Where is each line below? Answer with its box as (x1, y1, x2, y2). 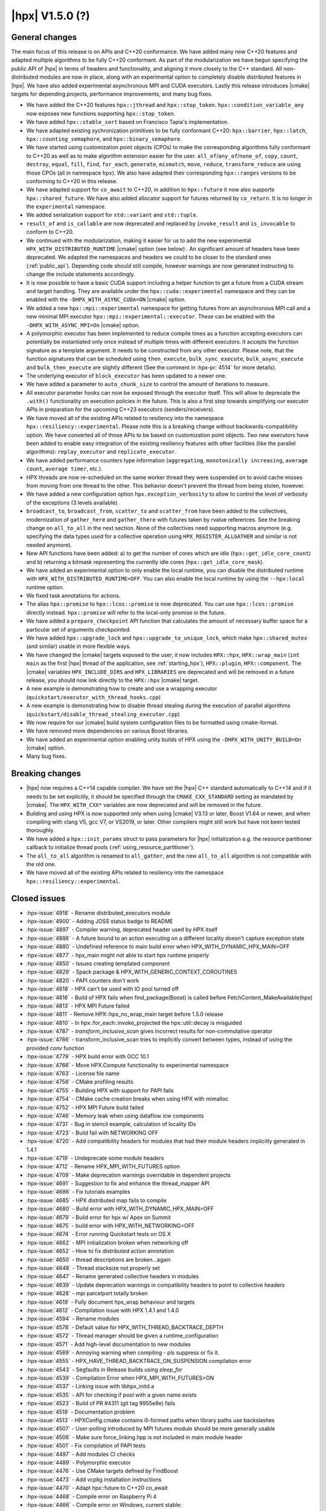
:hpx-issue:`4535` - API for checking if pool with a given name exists (26, 1391, 197, 1399)
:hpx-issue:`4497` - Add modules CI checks (26, 1451, 135, 1458)
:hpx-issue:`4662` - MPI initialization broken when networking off (26, 1239, 188, 1246)
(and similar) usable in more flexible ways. (26, 642, 131, 650)
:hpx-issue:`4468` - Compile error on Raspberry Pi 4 (26, 1493, 157, 1500)
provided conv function (26, 1044, 85, 1052)
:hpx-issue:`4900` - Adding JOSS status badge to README (26, 917, 173, 925)
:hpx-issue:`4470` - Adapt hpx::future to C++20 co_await (26, 1484, 168, 1492)
